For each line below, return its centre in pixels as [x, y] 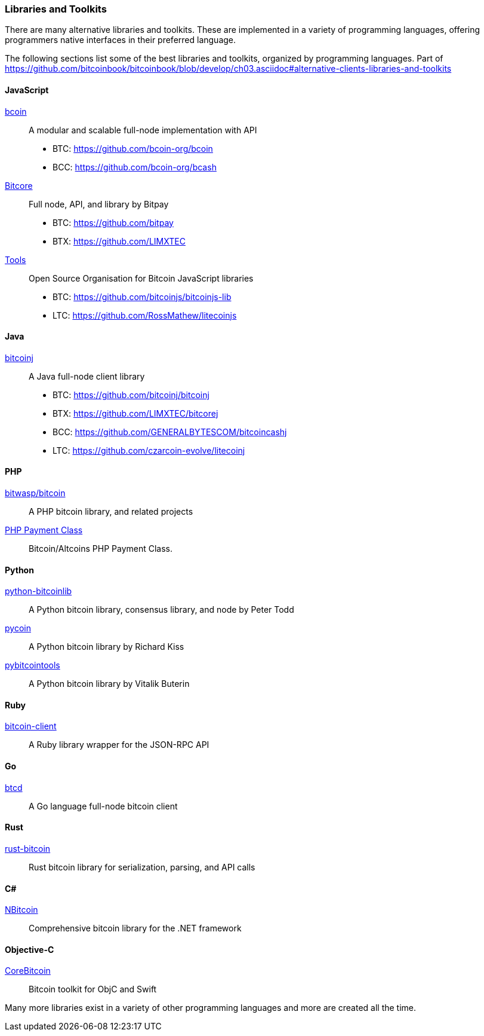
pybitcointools [33, 665]
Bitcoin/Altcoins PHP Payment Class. [101, 549]
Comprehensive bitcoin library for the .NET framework [135, 928]
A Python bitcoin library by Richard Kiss [107, 647]
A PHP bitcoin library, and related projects [111, 512]
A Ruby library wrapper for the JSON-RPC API [119, 745]
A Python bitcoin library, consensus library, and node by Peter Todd [161, 610]
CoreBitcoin [28, 971]
